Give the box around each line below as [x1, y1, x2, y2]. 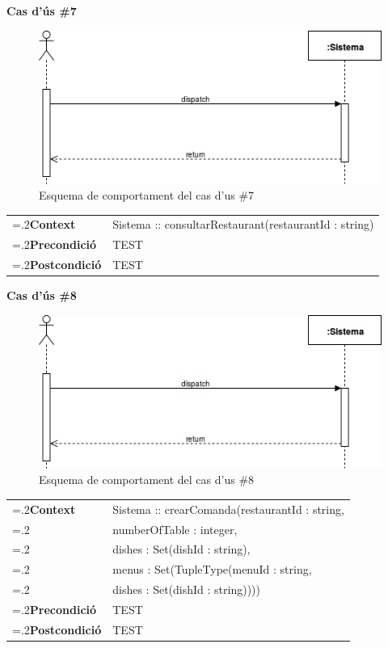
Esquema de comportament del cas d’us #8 [39, 471, 255, 488]
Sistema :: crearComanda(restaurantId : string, [112, 500, 344, 517]
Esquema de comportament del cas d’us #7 [39, 187, 255, 204]
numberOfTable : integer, [112, 520, 238, 537]
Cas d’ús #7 [6, 2, 77, 19]
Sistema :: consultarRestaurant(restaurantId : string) [112, 216, 374, 233]
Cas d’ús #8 [6, 287, 77, 304]
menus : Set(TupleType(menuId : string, [112, 561, 312, 578]
